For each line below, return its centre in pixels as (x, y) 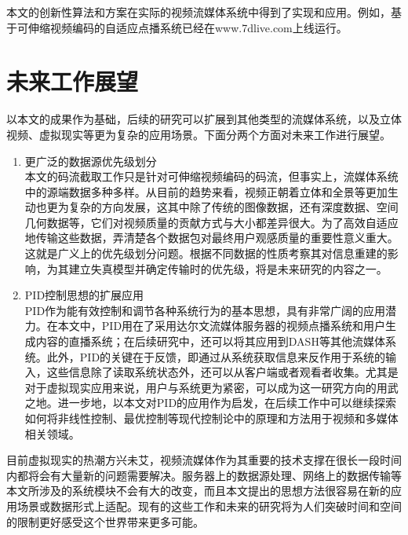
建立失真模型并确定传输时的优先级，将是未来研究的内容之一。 (228, 268)
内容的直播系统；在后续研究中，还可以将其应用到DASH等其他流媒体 (210, 341)
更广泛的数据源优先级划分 (91, 161)
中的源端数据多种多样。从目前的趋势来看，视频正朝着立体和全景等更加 (206, 191)
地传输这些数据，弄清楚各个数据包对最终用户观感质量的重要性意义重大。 (211, 238)
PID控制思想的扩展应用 (84, 295)
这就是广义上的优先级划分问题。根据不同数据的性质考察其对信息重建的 (206, 253)
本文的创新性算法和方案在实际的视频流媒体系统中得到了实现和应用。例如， (199, 12)
